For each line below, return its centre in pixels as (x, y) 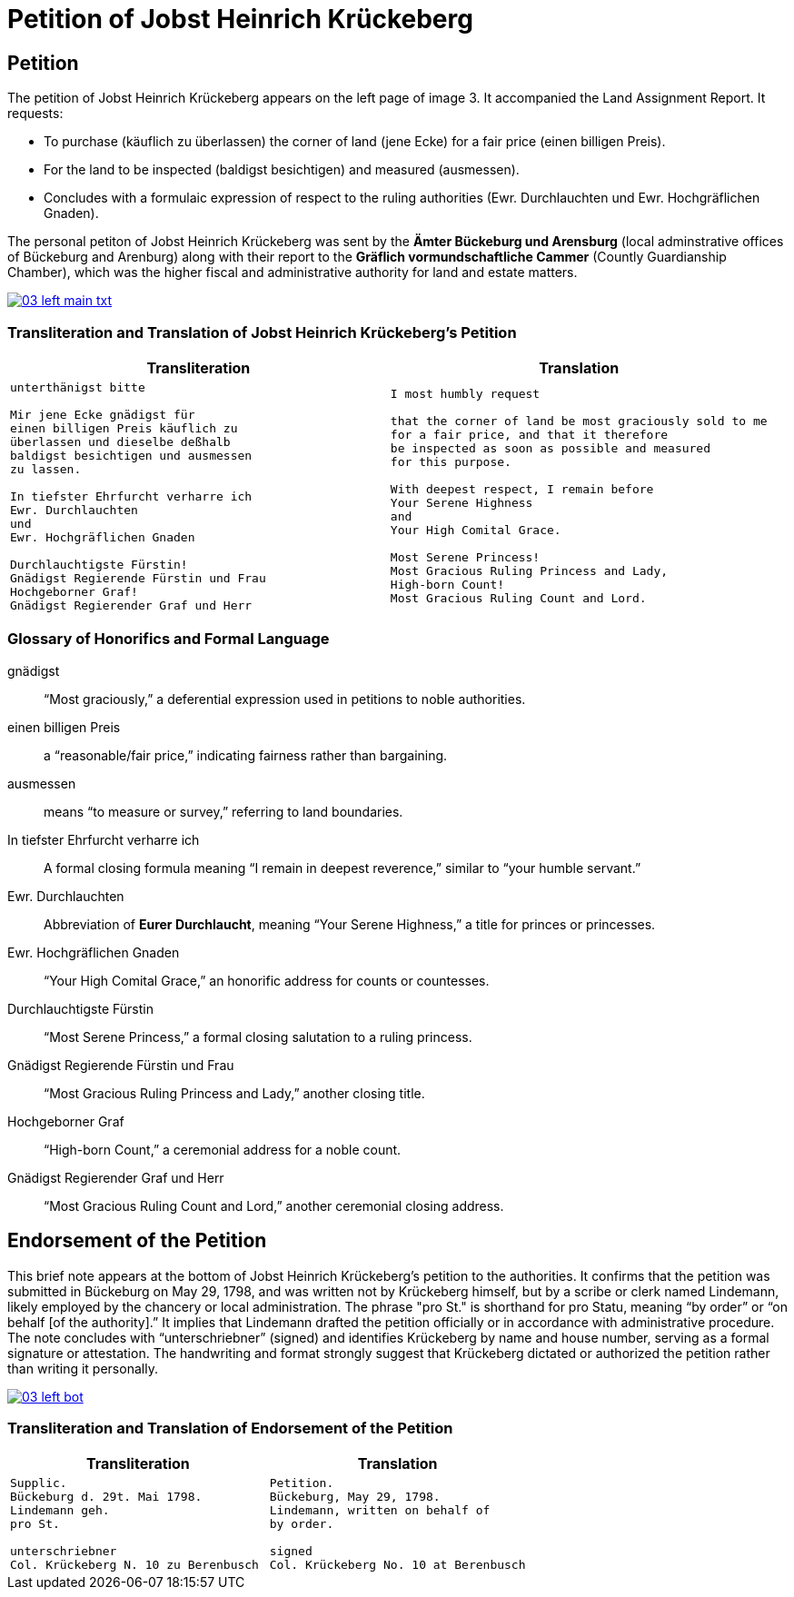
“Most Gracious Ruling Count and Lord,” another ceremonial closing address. (274, 1205)
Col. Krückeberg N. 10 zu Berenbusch (134, 1565)
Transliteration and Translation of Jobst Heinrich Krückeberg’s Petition (262, 332)
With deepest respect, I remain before (522, 490)
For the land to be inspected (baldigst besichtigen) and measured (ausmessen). (282, 170)
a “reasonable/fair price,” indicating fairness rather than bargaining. (246, 755)
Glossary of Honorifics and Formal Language (169, 639)
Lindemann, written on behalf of (380, 1511)
